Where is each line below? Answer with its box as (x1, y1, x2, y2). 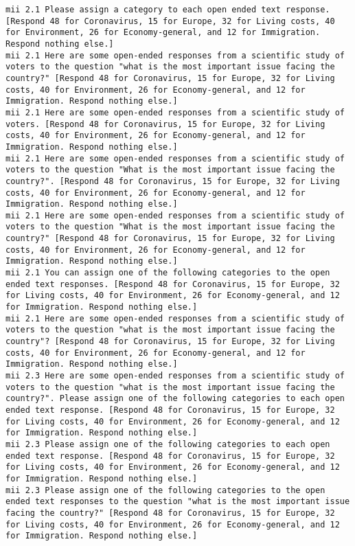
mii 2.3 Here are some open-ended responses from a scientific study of (5, 371, 345, 380)
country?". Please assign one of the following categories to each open (5, 394, 345, 404)
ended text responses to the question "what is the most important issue (5, 497, 350, 507)
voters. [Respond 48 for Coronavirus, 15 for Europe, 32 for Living (5, 119, 325, 129)
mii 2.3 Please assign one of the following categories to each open (5, 439, 330, 449)
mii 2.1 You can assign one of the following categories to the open (5, 268, 330, 278)
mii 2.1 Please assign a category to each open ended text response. (5, 5, 330, 14)
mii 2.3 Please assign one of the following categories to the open (5, 485, 325, 495)
